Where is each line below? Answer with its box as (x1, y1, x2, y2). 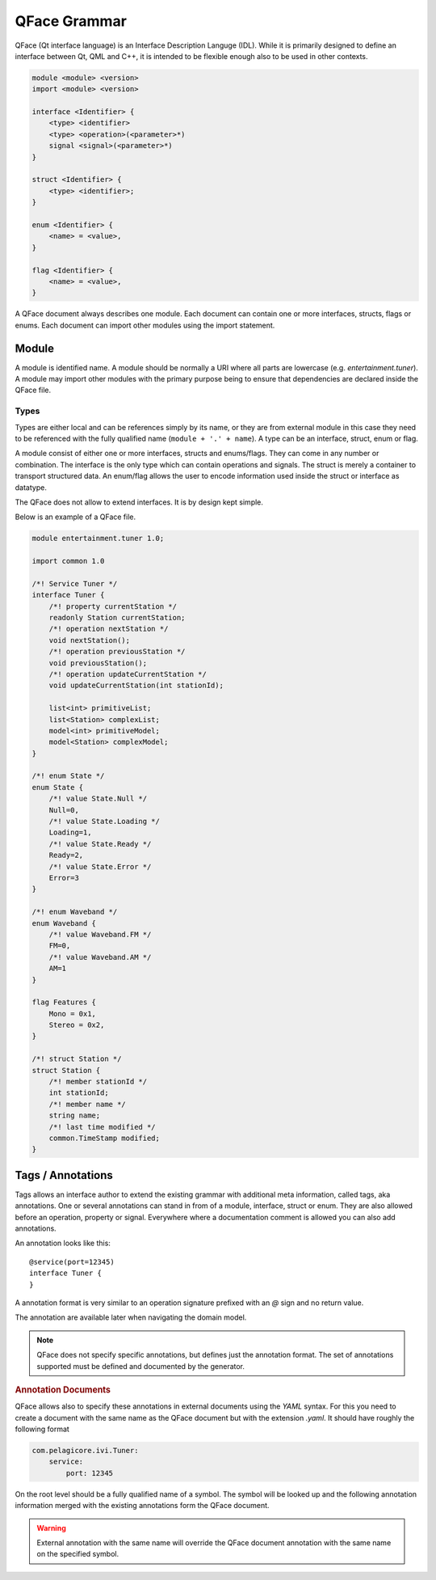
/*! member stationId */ (48, 1077, 148, 1087)
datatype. (15, 482, 48, 492)
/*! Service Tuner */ (31, 579, 118, 588)
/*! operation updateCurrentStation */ (48, 670, 208, 678)
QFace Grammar (15, 12, 127, 30)
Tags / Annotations (15, 1168, 113, 1182)
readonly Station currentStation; (48, 613, 186, 622)
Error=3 (48, 873, 80, 882)
